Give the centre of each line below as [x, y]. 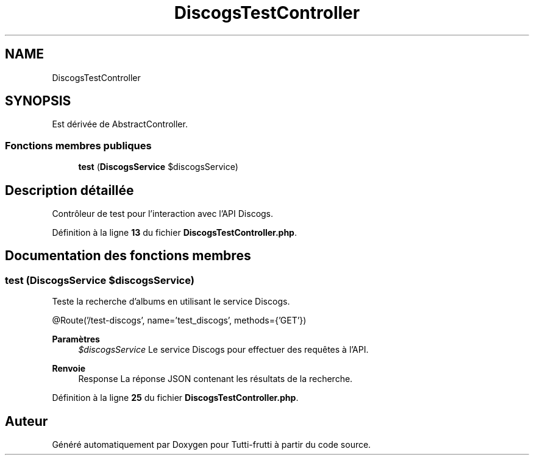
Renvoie [69, 369]
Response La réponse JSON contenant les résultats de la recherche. [215, 379]
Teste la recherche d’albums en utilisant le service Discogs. [171, 302]
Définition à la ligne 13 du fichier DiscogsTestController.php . [174, 233]
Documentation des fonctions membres [128, 256]
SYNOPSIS [38, 101]
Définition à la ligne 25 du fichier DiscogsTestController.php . [175, 398]
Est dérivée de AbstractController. [120, 124]
